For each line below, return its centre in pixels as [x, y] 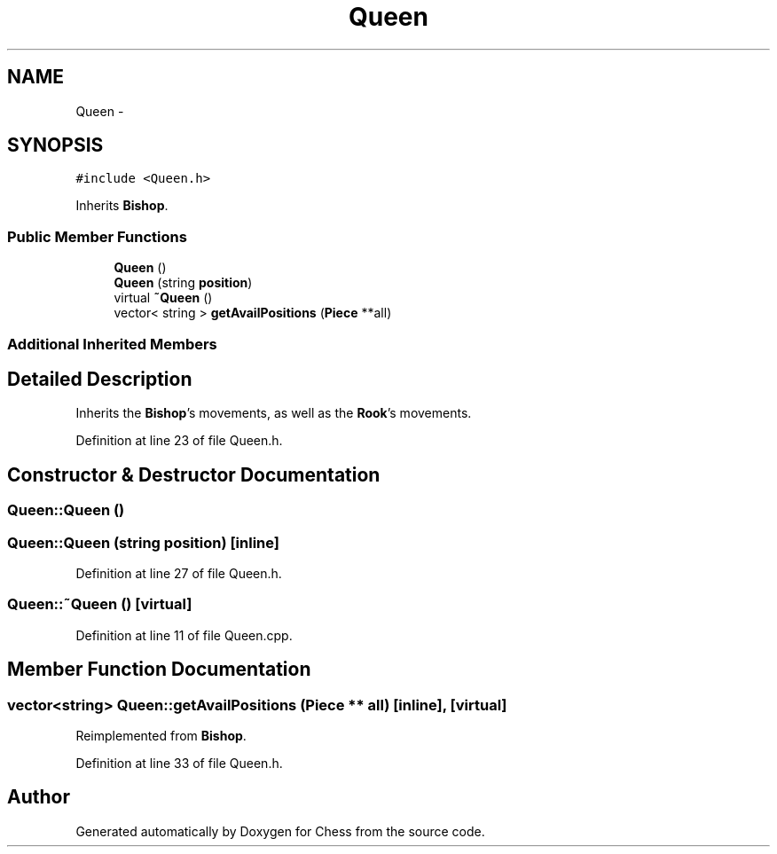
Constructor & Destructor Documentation [194, 474]
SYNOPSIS [55, 145]
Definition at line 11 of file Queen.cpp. [184, 635]
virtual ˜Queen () [163, 298]
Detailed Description [100, 379]
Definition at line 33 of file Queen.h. [179, 763]
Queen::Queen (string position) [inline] [143, 542]
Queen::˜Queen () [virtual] [100, 604]
